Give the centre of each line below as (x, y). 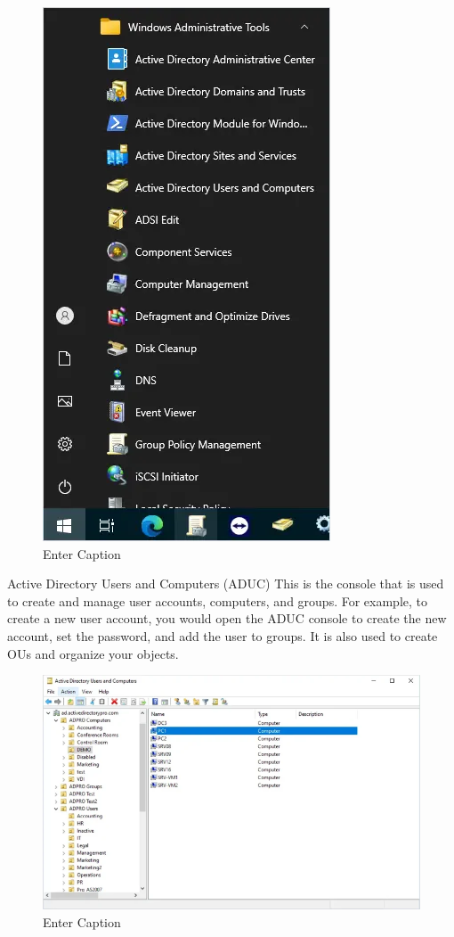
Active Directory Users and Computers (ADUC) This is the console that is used (226, 584)
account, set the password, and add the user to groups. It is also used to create (223, 635)
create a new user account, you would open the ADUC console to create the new (227, 618)
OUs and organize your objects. (93, 653)
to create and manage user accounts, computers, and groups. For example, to (218, 600)
